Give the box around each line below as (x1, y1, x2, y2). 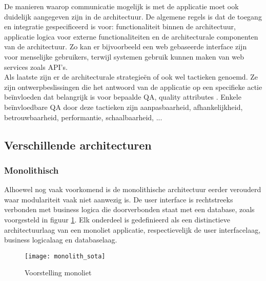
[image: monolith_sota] (25, 252, 106, 260)
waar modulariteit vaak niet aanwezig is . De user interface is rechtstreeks (4, 194, 233, 204)
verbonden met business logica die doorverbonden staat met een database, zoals (4, 204, 255, 215)
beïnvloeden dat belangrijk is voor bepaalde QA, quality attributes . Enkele (4, 91, 241, 102)
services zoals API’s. (4, 61, 68, 72)
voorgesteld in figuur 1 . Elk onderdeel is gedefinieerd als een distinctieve (4, 214, 230, 224)
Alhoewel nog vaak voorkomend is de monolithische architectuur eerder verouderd (4, 184, 261, 195)
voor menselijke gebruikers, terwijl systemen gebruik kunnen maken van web (4, 51, 244, 62)
